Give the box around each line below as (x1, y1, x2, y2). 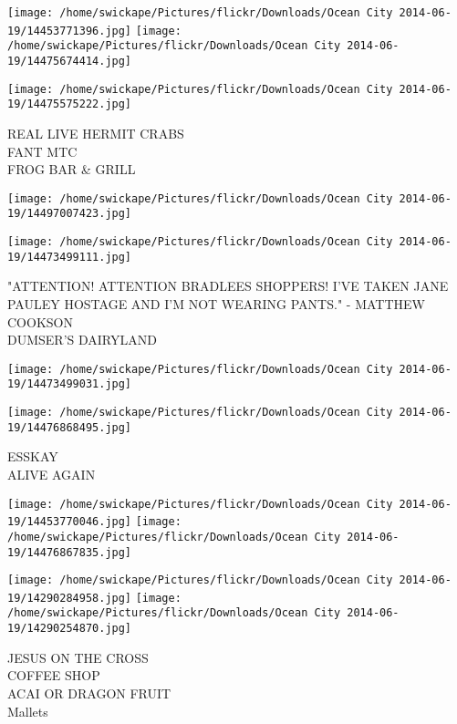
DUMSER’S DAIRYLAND (7, 330, 157, 349)
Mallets (7, 701, 48, 720)
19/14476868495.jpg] (7, 420, 132, 434)
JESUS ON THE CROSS (7, 647, 149, 667)
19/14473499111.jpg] (7, 250, 132, 264)
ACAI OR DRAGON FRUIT (7, 683, 171, 702)
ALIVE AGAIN (7, 464, 96, 483)
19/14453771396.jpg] (7, 24, 132, 37)
